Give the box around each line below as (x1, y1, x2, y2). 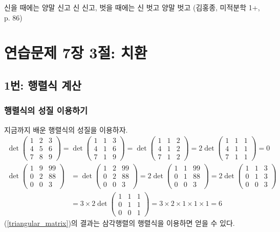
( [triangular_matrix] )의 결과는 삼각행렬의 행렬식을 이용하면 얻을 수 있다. (4, 217, 235, 228)
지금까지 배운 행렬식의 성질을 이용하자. (4, 124, 128, 135)
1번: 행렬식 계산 (4, 77, 81, 93)
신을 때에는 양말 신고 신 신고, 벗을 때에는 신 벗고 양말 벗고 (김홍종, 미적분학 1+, (4, 2, 260, 12)
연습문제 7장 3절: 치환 (4, 42, 147, 63)
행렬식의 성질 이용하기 (4, 104, 88, 117)
